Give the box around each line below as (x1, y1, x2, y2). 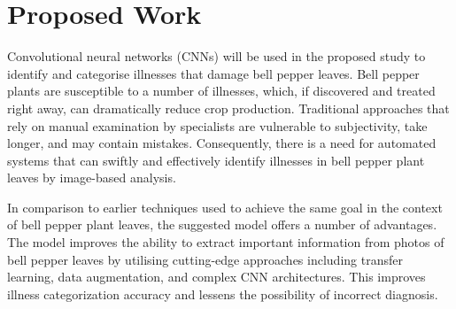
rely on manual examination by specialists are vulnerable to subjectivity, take (7, 116, 428, 135)
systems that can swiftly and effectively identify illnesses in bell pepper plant (7, 151, 425, 169)
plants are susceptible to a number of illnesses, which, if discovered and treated (7, 81, 436, 100)
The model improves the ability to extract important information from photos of (7, 233, 444, 251)
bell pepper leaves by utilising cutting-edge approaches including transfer (7, 250, 403, 268)
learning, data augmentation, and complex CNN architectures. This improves (7, 267, 426, 286)
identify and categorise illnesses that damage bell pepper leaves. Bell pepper (7, 64, 420, 82)
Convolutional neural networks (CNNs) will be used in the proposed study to (7, 47, 426, 66)
